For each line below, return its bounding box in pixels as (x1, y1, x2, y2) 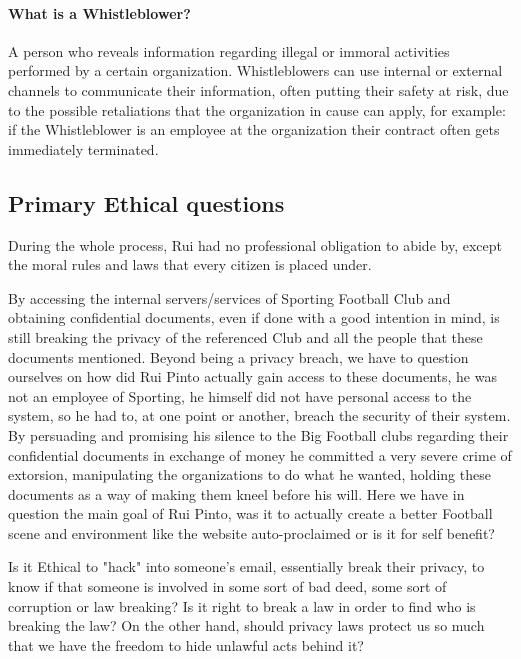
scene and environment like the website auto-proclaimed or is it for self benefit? (8, 522, 495, 543)
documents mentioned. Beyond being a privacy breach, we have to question (8, 346, 469, 367)
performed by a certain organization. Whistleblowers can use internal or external (8, 60, 503, 81)
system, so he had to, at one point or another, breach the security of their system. (8, 405, 511, 426)
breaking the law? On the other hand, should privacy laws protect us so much (8, 615, 485, 636)
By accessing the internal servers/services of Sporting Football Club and (8, 287, 451, 308)
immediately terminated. (8, 138, 159, 159)
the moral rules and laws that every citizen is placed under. (8, 254, 372, 275)
